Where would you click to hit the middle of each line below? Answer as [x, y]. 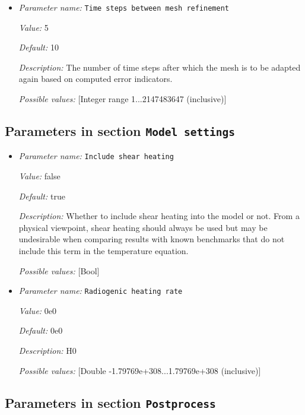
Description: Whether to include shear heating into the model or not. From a [159, 216]
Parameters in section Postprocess [110, 402]
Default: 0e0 [41, 330]
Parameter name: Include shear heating [96, 156]
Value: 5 [34, 27]
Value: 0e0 [38, 310]
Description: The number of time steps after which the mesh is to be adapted [160, 67]
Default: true [42, 196]
